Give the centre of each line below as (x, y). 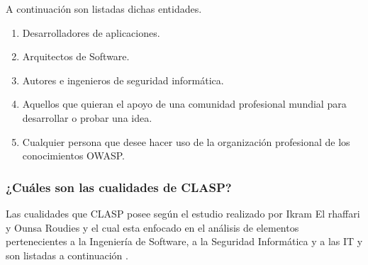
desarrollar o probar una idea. (87, 117)
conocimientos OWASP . (73, 156)
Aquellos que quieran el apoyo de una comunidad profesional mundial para (184, 104)
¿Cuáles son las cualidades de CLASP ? (119, 187)
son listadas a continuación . (67, 255)
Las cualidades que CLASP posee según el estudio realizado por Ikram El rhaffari (183, 213)
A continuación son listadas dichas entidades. (104, 9)
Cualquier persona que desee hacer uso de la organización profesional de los (186, 141)
